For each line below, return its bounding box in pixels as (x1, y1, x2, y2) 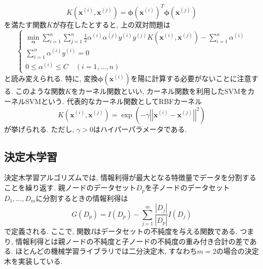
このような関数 (15, 86, 65, 96)
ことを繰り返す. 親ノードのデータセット (4, 182, 136, 193)
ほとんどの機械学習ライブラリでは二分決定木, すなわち (15, 246, 197, 256)
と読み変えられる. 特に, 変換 (4, 73, 98, 84)
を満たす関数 (4, 19, 47, 29)
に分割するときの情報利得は (35, 192, 128, 203)
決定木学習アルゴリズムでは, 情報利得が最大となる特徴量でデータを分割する (4, 172, 256, 183)
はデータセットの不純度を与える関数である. (94, 225, 238, 236)
